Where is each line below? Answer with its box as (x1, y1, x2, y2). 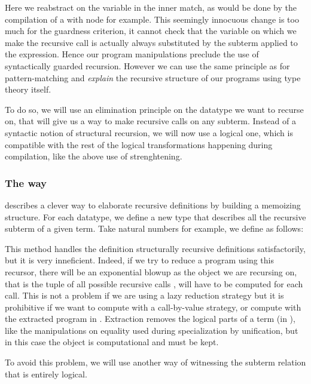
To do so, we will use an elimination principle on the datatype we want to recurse (5, 103, 304, 115)
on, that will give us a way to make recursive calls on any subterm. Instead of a (5, 115, 296, 127)
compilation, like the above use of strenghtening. (5, 150, 182, 162)
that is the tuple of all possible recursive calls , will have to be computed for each (5, 277, 303, 290)
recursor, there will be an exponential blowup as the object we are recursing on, (5, 265, 297, 278)
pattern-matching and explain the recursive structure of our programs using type (5, 71, 301, 84)
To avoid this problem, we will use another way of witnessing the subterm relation (5, 356, 306, 368)
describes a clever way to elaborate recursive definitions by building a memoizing (5, 198, 301, 211)
